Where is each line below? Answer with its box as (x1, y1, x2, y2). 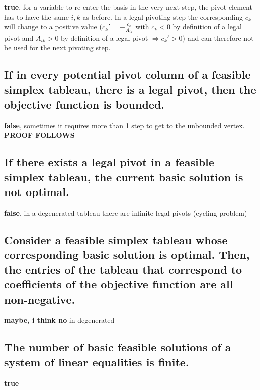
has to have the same (4, 11, 69, 22)
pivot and (4, 32, 34, 43)
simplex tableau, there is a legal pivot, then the (4, 81, 256, 97)
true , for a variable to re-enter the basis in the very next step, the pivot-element (4, 2, 252, 12)
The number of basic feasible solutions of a (4, 339, 231, 355)
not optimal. (4, 184, 69, 200)
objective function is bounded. (4, 96, 165, 112)
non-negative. (4, 291, 75, 307)
